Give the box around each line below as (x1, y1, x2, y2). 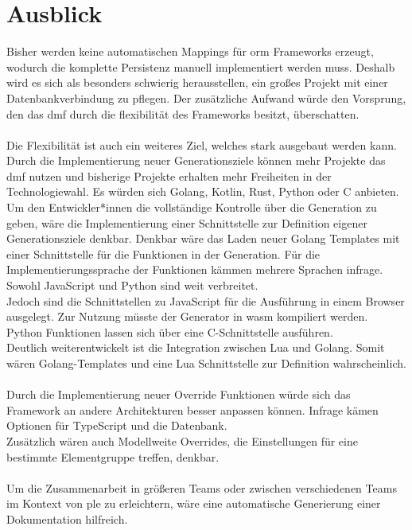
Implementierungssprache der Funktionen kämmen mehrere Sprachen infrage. (6, 261, 383, 278)
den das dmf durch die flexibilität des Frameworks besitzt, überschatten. (6, 105, 360, 122)
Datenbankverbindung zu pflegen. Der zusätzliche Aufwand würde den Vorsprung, (6, 89, 406, 106)
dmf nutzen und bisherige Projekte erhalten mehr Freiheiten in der (6, 167, 332, 184)
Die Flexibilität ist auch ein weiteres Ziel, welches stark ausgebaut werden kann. (6, 136, 397, 153)
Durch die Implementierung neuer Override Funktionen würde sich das (6, 386, 351, 403)
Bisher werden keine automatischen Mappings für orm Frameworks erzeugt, (6, 43, 374, 60)
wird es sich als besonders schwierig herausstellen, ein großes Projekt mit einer (6, 74, 388, 91)
